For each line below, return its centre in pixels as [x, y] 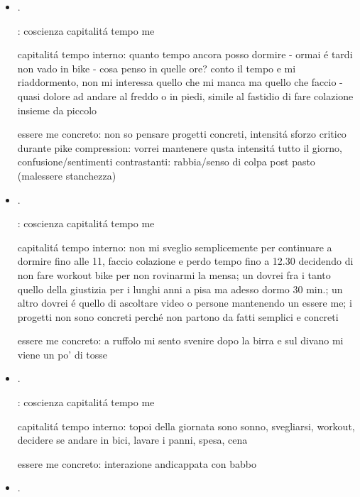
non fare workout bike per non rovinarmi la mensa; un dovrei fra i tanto [174, 274]
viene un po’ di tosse [62, 354]
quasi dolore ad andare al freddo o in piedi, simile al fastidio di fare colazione [185, 95]
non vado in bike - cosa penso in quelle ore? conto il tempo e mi [157, 68]
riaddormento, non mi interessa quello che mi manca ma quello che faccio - [180, 82]
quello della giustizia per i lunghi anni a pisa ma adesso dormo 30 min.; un [180, 289]
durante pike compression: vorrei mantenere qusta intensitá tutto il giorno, [180, 147]
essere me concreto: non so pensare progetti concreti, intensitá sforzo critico [182, 134]
